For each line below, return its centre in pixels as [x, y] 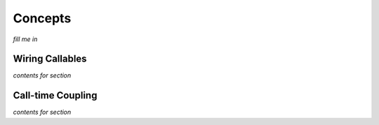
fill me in [25, 39]
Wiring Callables [50, 59]
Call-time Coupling [55, 95]
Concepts [42, 18]
